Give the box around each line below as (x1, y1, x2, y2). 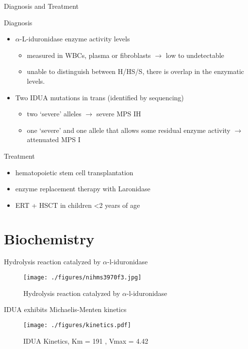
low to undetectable (165, 50, 224, 60)
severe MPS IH (96, 109, 141, 119)
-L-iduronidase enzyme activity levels (19, 34, 130, 44)
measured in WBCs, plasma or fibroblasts (27, 50, 151, 60)
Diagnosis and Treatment (4, 1, 79, 11)
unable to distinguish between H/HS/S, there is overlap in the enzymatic (27, 66, 244, 76)
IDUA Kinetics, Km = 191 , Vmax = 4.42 (23, 335, 149, 346)
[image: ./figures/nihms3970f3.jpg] (23, 274, 142, 281)
